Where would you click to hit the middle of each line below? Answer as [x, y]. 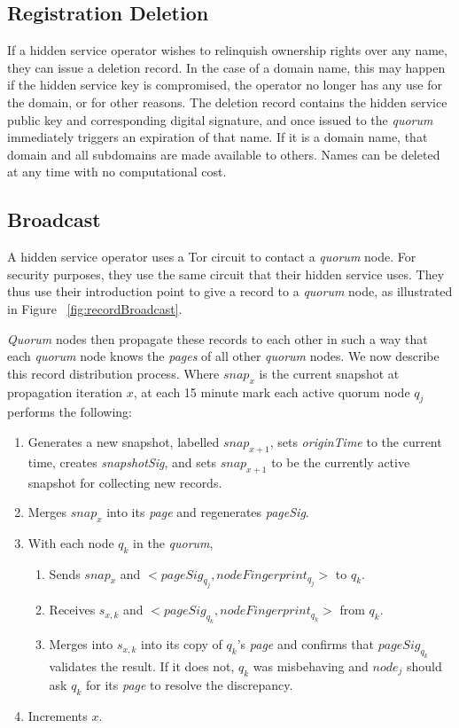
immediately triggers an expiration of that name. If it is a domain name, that [218, 137]
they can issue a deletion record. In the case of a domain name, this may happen [226, 67]
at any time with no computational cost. [117, 172]
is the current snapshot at [329, 373]
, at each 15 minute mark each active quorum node [272, 391]
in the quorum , [173, 542]
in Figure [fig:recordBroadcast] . [95, 308]
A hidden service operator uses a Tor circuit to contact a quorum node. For [212, 257]
